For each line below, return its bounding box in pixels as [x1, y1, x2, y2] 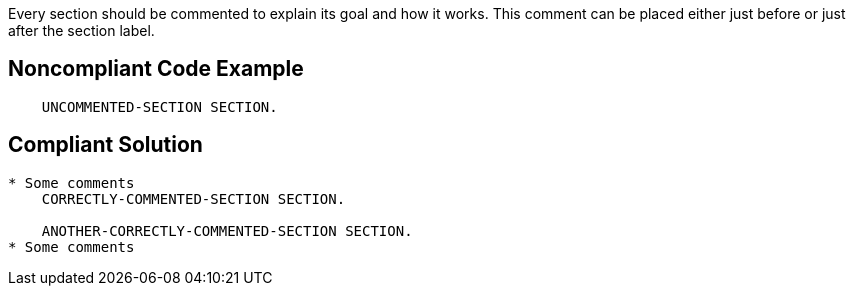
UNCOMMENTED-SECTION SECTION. [41, 98, 278, 115]
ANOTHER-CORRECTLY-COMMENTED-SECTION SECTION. [41, 222, 413, 239]
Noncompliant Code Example [8, 56, 304, 82]
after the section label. [8, 22, 155, 39]
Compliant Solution [8, 132, 203, 158]
